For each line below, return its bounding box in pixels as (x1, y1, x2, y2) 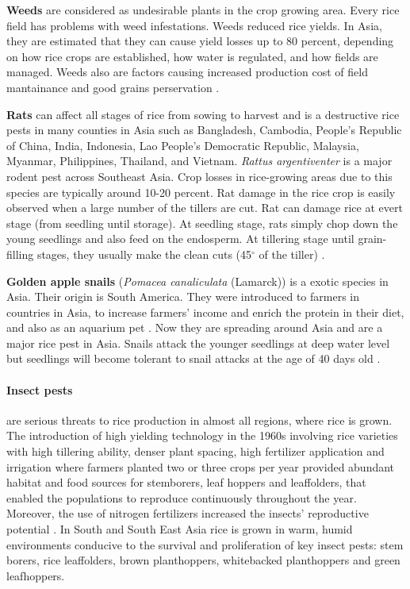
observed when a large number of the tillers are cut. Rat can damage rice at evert (6, 199, 403, 216)
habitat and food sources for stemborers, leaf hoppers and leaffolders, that (6, 474, 366, 491)
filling (6, 245, 34, 262)
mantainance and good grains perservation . (6, 79, 220, 95)
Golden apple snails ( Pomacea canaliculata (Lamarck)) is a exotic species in (6, 272, 389, 289)
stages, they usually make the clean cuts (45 (36, 245, 252, 262)
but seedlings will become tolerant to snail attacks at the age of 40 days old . (6, 350, 381, 367)
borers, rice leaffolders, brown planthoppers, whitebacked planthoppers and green (6, 552, 400, 568)
